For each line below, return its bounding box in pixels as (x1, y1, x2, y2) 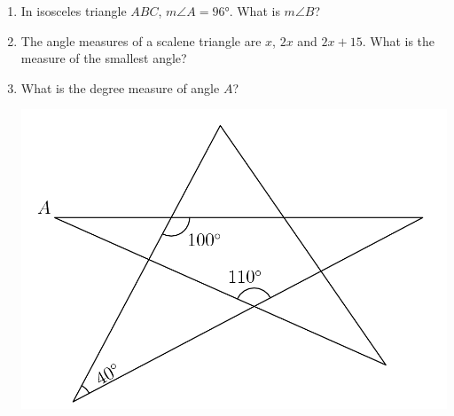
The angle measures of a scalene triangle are (20, 31, 262, 50)
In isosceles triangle (20, 2, 127, 20)
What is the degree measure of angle (20, 78, 220, 97)
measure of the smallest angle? (20, 49, 187, 67)
